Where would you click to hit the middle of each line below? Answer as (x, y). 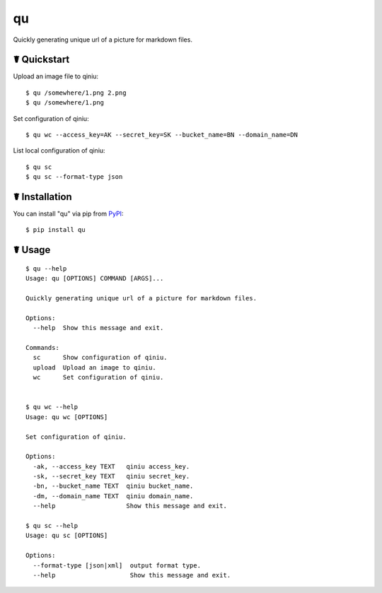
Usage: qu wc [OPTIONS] (67, 417)
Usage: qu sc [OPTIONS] (67, 536)
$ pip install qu (56, 230)
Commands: (42, 348)
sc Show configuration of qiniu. (100, 358)
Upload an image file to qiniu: (56, 76)
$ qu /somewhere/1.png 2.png (76, 93)
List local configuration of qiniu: (59, 151)
